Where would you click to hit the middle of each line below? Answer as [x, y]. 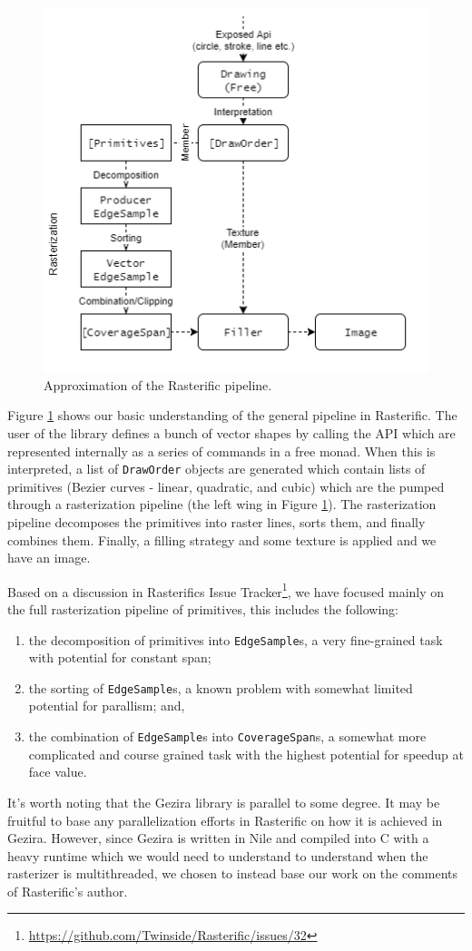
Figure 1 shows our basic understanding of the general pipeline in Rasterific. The [232, 415]
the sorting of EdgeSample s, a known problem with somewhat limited [221, 687]
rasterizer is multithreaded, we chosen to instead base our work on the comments [233, 873]
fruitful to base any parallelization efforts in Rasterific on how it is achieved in [225, 820]
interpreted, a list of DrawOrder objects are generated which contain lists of [216, 469]
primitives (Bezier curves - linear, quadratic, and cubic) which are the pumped [226, 486]
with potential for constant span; [120, 657]
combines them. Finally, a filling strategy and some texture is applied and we [222, 539]
